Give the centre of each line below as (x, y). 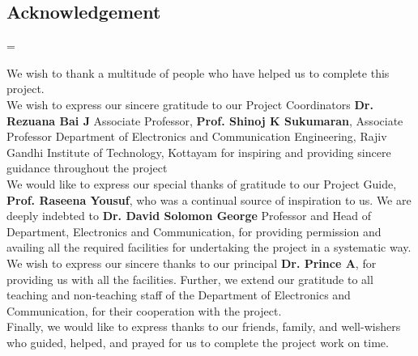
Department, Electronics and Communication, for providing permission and (194, 231)
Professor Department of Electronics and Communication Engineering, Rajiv (197, 136)
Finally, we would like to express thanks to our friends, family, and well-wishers (204, 326)
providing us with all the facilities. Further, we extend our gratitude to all (190, 279)
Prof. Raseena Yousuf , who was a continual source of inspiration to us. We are (209, 199)
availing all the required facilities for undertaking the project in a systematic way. (209, 247)
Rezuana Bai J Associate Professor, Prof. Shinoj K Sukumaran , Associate (205, 120)
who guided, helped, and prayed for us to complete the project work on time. (198, 342)
